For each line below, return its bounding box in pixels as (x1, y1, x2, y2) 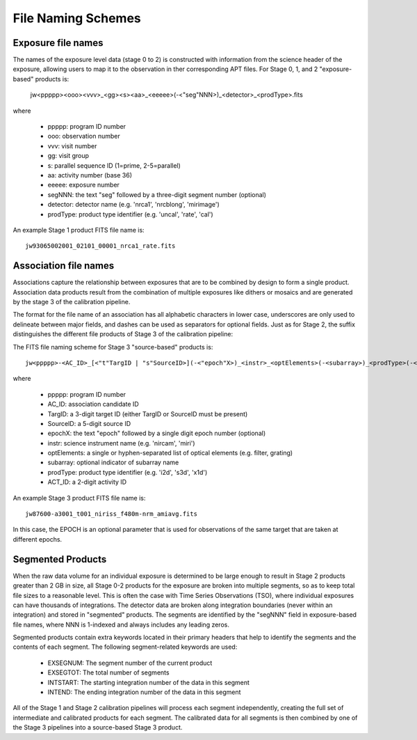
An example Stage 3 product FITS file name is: (13, 494, 146, 502)
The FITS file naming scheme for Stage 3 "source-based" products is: (13, 343, 213, 351)
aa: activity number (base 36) (47, 171, 132, 179)
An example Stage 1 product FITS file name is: (13, 226, 145, 234)
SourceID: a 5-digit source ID (47, 419, 131, 427)
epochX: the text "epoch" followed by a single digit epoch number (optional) (47, 429, 266, 438)
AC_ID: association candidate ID (47, 400, 139, 409)
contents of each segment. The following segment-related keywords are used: (13, 643, 238, 651)
